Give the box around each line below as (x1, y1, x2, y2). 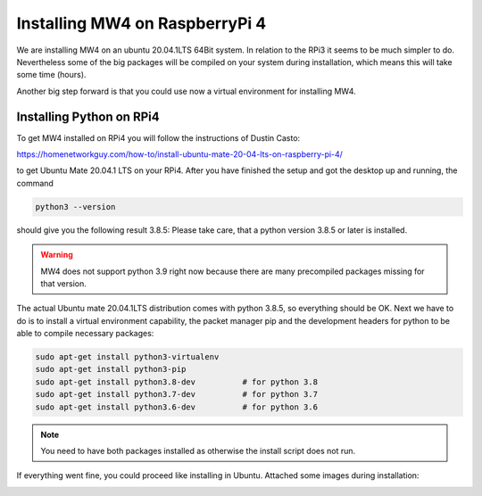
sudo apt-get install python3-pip (35, 364, 187, 375)
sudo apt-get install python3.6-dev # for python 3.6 (35, 401, 319, 412)
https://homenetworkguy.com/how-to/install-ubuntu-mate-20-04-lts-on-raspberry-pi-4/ (16, 149, 344, 160)
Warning (40, 250, 73, 260)
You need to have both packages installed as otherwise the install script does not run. (40, 446, 356, 457)
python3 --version (35, 202, 116, 211)
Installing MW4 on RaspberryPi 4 (16, 13, 267, 33)
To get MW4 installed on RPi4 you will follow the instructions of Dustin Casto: (16, 132, 301, 143)
